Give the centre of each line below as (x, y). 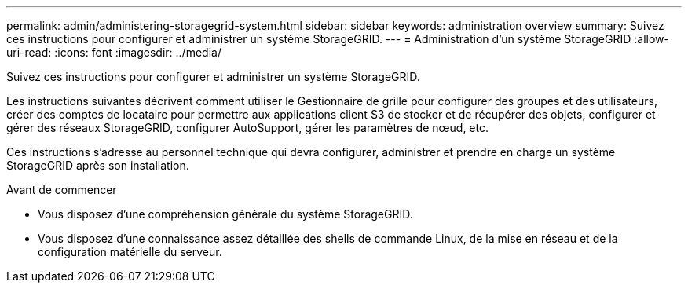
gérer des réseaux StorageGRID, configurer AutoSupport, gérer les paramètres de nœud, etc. (247, 128)
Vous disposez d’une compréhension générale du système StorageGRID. (225, 214)
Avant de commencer (62, 190)
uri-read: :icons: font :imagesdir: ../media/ (114, 52)
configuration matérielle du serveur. (130, 252)
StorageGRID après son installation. (98, 165)
